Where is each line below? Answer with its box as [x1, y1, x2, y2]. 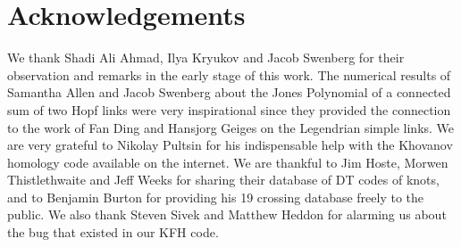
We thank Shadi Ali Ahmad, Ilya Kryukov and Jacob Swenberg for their [7, 48, 405, 67]
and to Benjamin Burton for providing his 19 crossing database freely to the [7, 187, 424, 206]
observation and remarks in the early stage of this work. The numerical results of [7, 65, 451, 84]
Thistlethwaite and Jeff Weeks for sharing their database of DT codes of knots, [7, 170, 440, 189]
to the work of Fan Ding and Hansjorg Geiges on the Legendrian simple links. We [7, 118, 455, 136]
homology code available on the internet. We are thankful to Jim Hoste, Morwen [7, 152, 448, 171]
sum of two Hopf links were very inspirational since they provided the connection [7, 100, 451, 119]
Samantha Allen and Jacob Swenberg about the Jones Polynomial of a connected [7, 83, 451, 102]
